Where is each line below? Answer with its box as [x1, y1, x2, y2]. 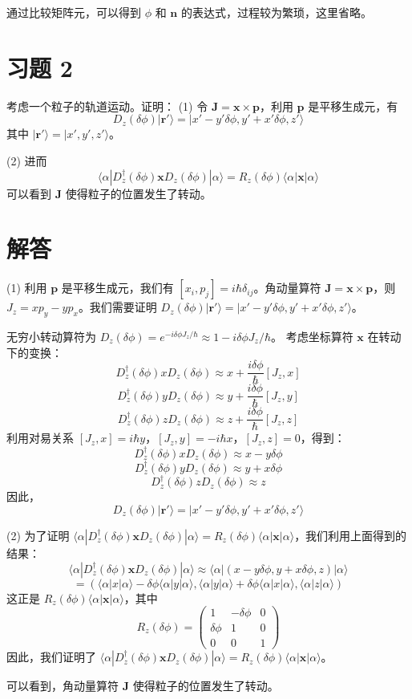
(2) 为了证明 [6, 526, 70, 543]
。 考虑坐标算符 [270, 328, 353, 345]
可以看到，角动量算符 [6, 677, 119, 694]
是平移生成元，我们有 [61, 279, 174, 296]
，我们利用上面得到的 [294, 526, 407, 543]
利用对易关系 [6, 429, 74, 446]
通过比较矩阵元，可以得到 [6, 4, 141, 20]
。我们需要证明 [78, 299, 157, 315]
